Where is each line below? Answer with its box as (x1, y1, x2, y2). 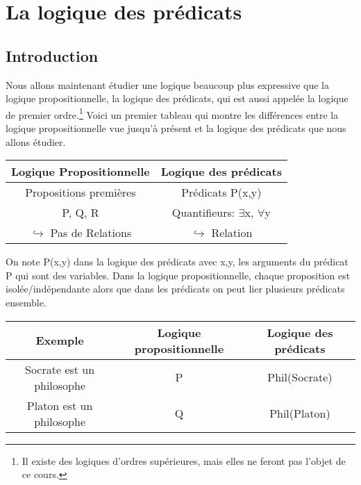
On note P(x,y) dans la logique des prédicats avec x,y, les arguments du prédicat (6, 254, 349, 269)
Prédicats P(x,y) (181, 184, 262, 201)
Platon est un (26, 397, 93, 413)
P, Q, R (62, 204, 99, 221)
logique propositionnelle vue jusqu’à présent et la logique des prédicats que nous (6, 121, 346, 135)
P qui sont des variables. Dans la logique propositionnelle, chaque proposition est (6, 268, 351, 282)
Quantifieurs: (171, 204, 235, 221)
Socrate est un (25, 361, 95, 377)
